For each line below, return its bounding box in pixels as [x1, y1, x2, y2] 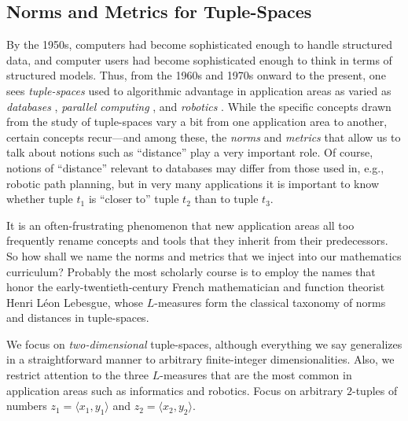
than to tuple [194, 190, 259, 207]
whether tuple [6, 190, 73, 207]
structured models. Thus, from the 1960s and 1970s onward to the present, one [6, 67, 386, 83]
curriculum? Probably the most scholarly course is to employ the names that [6, 263, 376, 279]
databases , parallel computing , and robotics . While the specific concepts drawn [6, 98, 391, 114]
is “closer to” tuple [88, 190, 179, 207]
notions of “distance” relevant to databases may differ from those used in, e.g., [6, 159, 384, 175]
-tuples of [351, 382, 398, 398]
